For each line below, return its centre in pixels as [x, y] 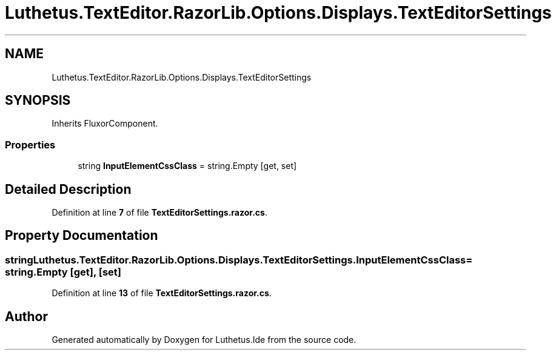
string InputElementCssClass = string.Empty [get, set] [187, 166]
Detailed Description [68, 189]
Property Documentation [82, 236]
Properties [30, 144]
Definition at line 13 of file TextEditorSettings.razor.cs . [162, 293]
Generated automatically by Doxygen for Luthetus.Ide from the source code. [204, 340]
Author [26, 316]
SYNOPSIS [38, 101]
